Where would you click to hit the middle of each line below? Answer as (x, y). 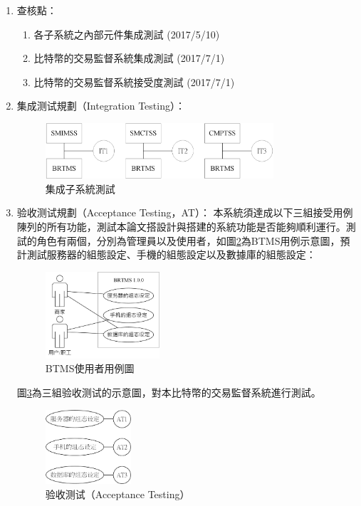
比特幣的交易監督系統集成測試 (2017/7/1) (129, 58)
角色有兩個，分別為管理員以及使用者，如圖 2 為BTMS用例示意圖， (188, 240)
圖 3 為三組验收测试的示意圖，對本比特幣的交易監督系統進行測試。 (169, 392)
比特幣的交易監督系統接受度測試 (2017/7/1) (134, 81)
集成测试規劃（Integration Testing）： (101, 106)
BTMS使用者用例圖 (90, 368)
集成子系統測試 (80, 188)
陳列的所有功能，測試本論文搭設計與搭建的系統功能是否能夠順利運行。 (181, 226)
